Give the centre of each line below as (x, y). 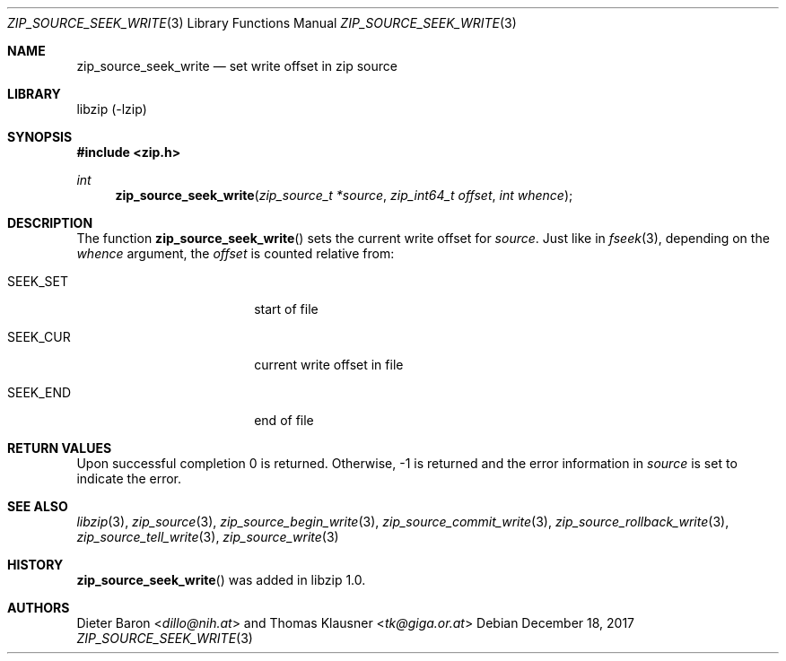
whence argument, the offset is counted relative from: (236, 253)
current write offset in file (329, 365)
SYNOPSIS (40, 137)
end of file (284, 420)
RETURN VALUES (60, 448)
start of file (286, 309)
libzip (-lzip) (112, 109)
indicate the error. (129, 478)
